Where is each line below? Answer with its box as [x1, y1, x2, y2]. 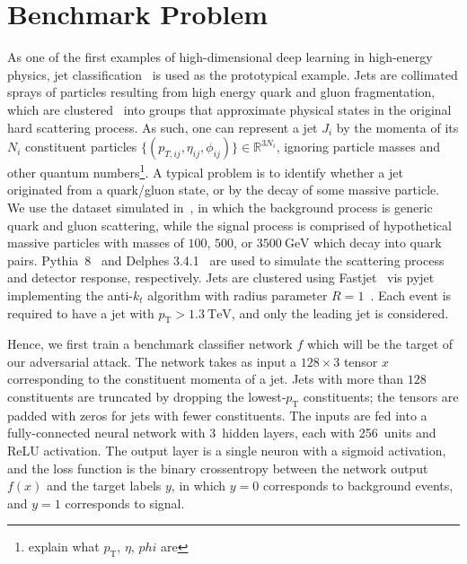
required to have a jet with [7, 303, 154, 322]
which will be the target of [306, 334, 454, 353]
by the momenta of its [336, 117, 459, 136]
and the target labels [47, 476, 162, 495]
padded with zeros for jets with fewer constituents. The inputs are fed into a [7, 405, 427, 424]
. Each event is [370, 285, 452, 304]
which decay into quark [313, 233, 442, 252]
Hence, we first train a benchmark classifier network [7, 334, 293, 353]
